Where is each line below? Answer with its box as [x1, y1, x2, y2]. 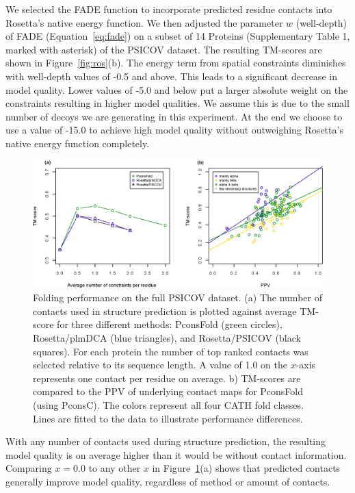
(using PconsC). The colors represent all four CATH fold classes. [33, 398, 304, 412]
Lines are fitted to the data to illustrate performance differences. [33, 411, 303, 425]
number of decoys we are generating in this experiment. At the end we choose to [5, 109, 343, 123]
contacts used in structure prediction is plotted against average [33, 303, 297, 318]
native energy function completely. [5, 136, 150, 150]
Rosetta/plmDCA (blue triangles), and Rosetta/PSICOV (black [33, 331, 301, 345]
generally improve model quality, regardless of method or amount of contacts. [5, 475, 330, 488]
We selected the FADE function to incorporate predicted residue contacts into [5, 2, 332, 16]
